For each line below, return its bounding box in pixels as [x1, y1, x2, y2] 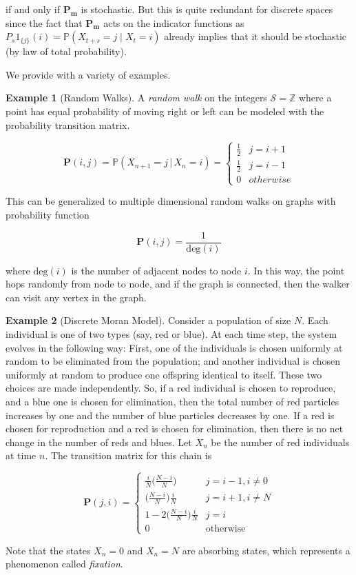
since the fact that [6, 15, 83, 30]
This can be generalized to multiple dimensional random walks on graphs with [6, 194, 336, 208]
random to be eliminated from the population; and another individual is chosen [6, 354, 341, 368]
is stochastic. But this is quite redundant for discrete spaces [81, 2, 333, 16]
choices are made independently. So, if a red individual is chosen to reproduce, [6, 381, 336, 395]
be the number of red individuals [211, 434, 350, 449]
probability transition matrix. [6, 117, 130, 132]
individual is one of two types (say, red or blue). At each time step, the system [6, 327, 337, 341]
